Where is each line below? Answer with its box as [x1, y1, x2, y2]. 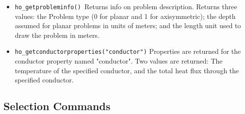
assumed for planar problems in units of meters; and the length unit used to [15, 20, 241, 31]
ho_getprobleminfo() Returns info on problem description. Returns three [15, 1, 237, 11]
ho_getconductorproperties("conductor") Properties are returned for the [15, 46, 241, 56]
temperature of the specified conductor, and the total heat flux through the [15, 65, 239, 75]
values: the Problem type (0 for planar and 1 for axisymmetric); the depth [15, 11, 236, 21]
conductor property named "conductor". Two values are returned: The [15, 56, 223, 66]
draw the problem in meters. [15, 30, 99, 40]
